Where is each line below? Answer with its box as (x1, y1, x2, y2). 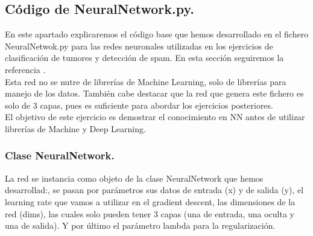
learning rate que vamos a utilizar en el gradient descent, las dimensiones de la (5, 195, 296, 208)
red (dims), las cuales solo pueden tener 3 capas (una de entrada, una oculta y (5, 207, 294, 220)
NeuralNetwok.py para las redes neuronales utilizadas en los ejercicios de (5, 39, 273, 52)
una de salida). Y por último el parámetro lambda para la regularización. (5, 219, 276, 232)
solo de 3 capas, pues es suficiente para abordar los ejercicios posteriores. (5, 98, 273, 111)
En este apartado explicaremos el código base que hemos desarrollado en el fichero (5, 28, 309, 40)
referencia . (5, 63, 46, 75)
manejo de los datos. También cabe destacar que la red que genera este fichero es (5, 87, 304, 100)
